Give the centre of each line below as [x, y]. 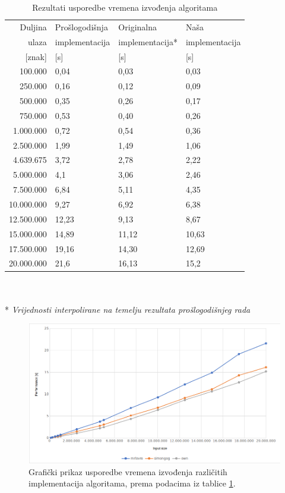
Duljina [33, 26]
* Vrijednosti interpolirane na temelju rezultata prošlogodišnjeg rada [128, 309]
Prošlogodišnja [81, 26]
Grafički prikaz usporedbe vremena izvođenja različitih [128, 471]
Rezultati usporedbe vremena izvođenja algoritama [125, 7]
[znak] [36, 56]
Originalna [137, 26]
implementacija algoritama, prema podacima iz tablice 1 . [132, 483]
